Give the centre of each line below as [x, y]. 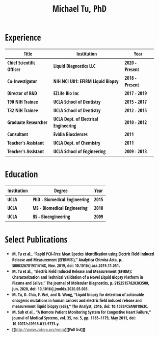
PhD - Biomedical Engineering [61, 199]
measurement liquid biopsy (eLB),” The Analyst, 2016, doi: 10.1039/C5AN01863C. [80, 306]
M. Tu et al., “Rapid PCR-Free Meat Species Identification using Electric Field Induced [83, 254]
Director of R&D [22, 93]
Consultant [18, 134]
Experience [23, 37]
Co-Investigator [22, 81]
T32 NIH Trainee [23, 110]
